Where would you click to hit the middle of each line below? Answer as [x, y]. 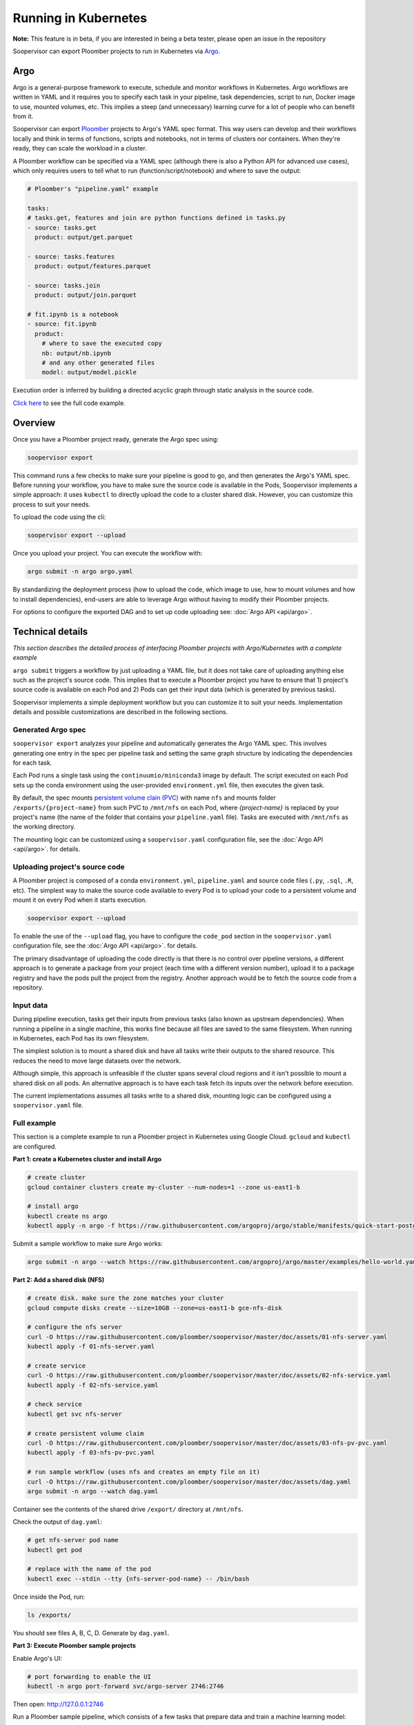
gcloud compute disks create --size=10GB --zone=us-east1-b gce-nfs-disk [155, 1308]
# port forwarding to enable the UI [89, 1676]
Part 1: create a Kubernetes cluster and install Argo [87, 1159]
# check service [55, 1404]
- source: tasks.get [62, 227]
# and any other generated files [98, 363]
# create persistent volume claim [86, 1433]
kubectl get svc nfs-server [75, 1414]
